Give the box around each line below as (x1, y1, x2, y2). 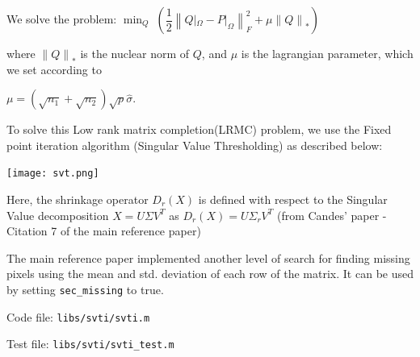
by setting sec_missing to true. (6, 281, 164, 297)
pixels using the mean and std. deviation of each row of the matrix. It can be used (6, 265, 414, 282)
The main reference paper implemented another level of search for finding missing (6, 249, 410, 266)
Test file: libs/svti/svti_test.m (6, 335, 174, 352)
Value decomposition (6, 206, 109, 223)
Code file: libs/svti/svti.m (6, 308, 150, 325)
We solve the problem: (6, 10, 117, 27)
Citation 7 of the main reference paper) (6, 222, 201, 239)
